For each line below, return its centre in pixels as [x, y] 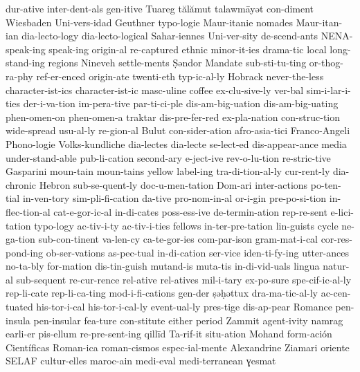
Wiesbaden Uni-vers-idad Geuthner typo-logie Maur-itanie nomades [150, 22]
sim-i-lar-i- [328, 90]
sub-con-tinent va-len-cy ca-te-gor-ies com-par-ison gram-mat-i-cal [178, 239]
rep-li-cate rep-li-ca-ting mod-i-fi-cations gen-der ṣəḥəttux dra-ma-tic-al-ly [162, 293]
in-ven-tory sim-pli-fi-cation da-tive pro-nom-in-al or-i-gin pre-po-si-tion [174, 198]
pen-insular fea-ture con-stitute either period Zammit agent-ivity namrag [188, 320]
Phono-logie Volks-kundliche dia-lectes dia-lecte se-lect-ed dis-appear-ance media [176, 143]
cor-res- [336, 239]
